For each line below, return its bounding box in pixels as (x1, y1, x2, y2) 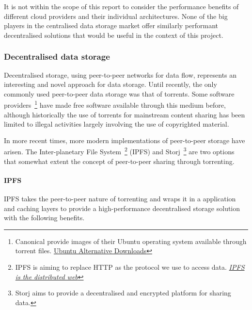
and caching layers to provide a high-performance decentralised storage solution (4, 203, 240, 213)
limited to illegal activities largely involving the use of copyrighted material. (4, 119, 229, 129)
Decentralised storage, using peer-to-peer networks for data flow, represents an (4, 69, 237, 80)
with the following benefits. (4, 212, 85, 223)
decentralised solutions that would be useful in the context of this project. (4, 30, 223, 40)
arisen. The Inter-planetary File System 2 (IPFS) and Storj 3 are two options (4, 145, 235, 157)
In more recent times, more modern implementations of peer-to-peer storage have (4, 135, 245, 145)
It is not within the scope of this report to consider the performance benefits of (4, 1, 239, 11)
